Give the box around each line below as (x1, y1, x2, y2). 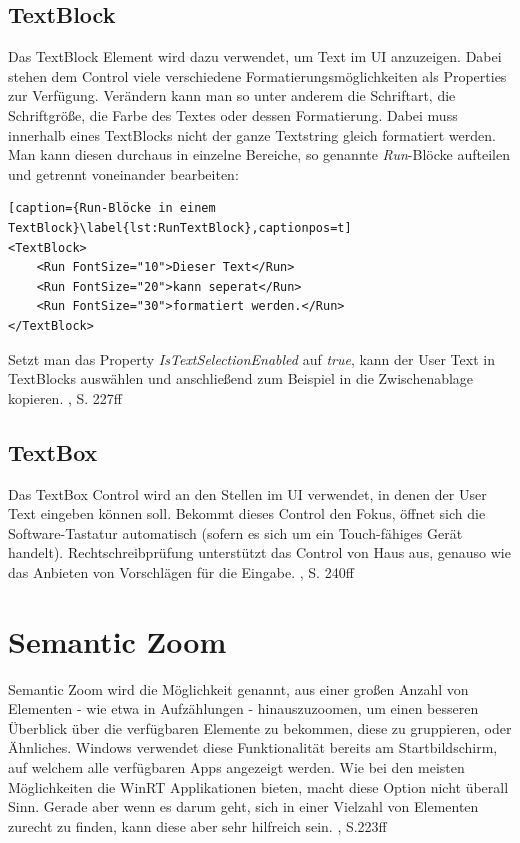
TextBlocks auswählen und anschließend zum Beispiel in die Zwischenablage (8, 368, 474, 389)
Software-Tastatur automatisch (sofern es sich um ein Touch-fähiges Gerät (8, 522, 463, 543)
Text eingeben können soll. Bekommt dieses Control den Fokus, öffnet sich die (8, 503, 486, 524)
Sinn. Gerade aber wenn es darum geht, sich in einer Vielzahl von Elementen (8, 796, 479, 817)
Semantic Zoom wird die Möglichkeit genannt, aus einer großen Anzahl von (8, 678, 469, 699)
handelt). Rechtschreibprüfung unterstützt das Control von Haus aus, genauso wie (8, 542, 511, 563)
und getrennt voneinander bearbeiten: (8, 163, 239, 184)
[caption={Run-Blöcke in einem (8, 201, 216, 216)
